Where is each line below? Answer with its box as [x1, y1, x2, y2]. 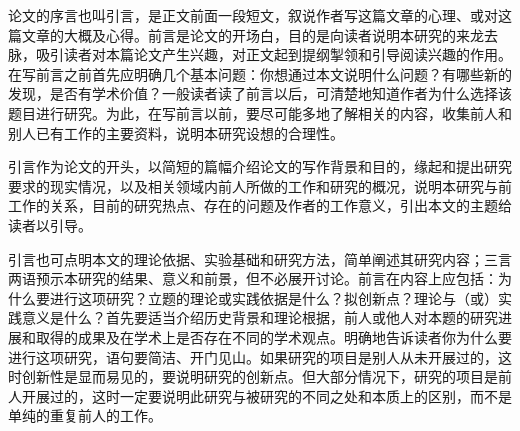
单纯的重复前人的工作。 [8, 405, 162, 426]
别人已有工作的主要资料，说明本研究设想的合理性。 [8, 122, 344, 143]
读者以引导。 [8, 214, 92, 235]
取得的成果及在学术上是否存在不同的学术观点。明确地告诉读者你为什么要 [35, 326, 512, 347]
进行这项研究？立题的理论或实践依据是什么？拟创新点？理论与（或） [49, 287, 498, 308]
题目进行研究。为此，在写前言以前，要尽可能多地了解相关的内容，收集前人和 [8, 102, 512, 123]
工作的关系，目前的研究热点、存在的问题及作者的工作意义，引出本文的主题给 [8, 195, 512, 216]
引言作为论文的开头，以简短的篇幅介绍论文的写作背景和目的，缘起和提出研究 [8, 156, 512, 177]
